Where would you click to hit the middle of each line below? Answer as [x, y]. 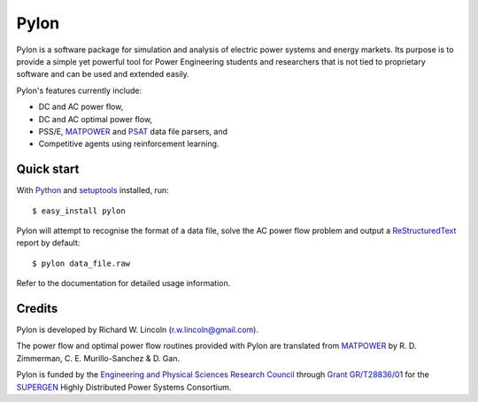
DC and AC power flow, [81, 107]
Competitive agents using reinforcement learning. [129, 144]
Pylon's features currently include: [79, 90]
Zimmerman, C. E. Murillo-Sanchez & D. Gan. [98, 358]
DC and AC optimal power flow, [96, 119]
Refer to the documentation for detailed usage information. [123, 283]
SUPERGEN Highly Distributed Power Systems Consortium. [124, 387]
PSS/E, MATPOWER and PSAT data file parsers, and [133, 131]
